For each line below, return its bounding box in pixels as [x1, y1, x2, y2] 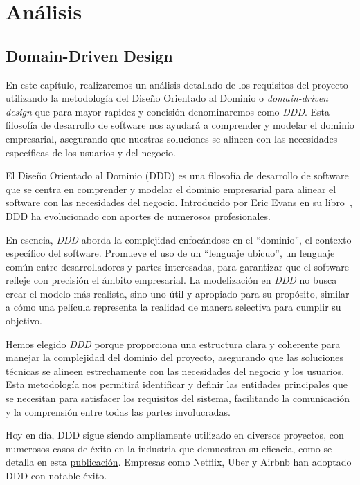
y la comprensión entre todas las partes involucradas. [6, 404, 231, 419]
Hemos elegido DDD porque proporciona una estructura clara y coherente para [6, 336, 341, 351]
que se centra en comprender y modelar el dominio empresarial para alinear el [6, 181, 336, 196]
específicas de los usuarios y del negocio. [6, 145, 176, 159]
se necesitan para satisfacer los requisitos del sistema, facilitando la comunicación [6, 391, 350, 405]
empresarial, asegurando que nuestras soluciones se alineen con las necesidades [6, 131, 338, 145]
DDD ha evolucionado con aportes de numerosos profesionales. [6, 208, 271, 223]
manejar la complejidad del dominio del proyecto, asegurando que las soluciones [6, 350, 344, 365]
